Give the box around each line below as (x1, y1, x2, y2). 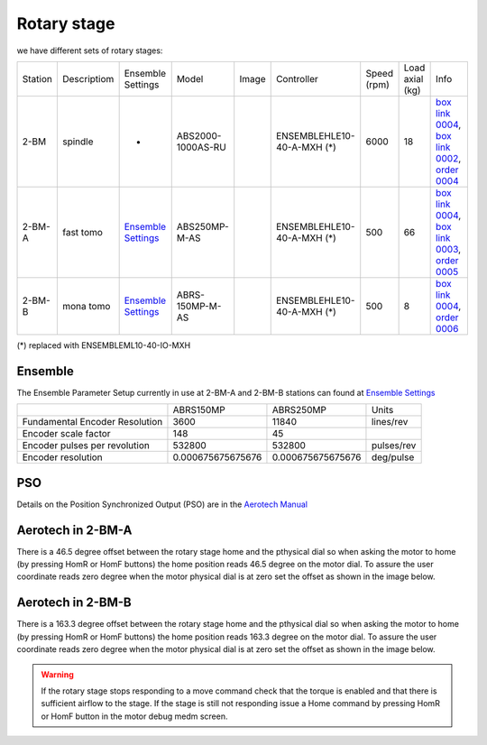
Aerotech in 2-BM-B (16, 595, 132, 611)
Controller (275, 72, 319, 85)
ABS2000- (176, 129, 222, 142)
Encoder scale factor (22, 428, 112, 440)
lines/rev (371, 416, 409, 428)
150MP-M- (176, 299, 222, 312)
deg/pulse (371, 451, 415, 464)
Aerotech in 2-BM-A (16, 522, 133, 538)
